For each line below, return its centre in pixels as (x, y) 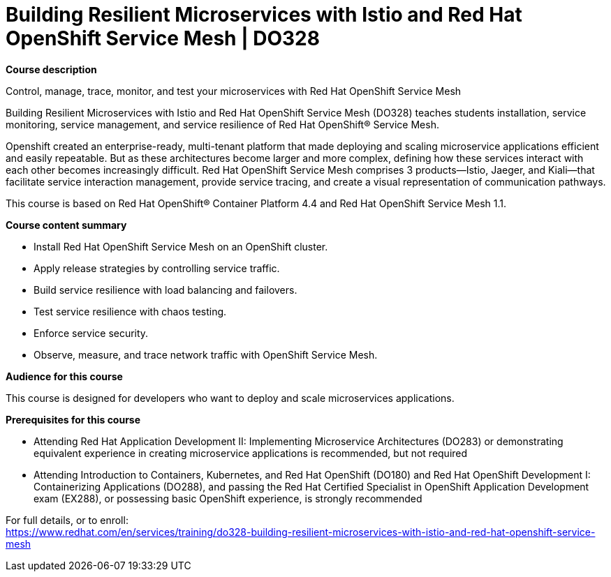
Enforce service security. (91, 333)
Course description (51, 69)
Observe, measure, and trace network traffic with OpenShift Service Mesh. (206, 354)
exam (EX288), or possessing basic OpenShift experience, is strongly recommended (228, 498)
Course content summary (66, 225)
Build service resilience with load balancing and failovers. (165, 290)
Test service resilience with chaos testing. (130, 311)
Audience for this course (64, 376)
